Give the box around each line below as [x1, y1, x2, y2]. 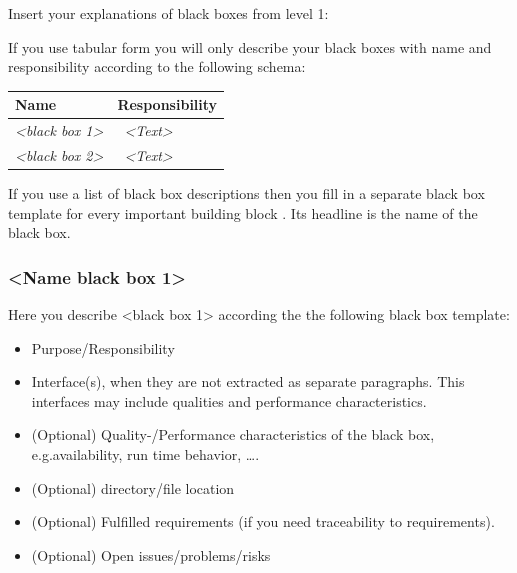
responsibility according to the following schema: [8, 56, 306, 77]
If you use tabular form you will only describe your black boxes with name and [8, 36, 492, 57]
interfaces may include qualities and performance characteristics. [31, 390, 427, 411]
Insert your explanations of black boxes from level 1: [8, 3, 329, 23]
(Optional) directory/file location [31, 477, 235, 498]
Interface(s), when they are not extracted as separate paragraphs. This [31, 371, 465, 392]
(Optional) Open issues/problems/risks [31, 544, 271, 565]
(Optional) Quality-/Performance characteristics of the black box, [31, 424, 435, 445]
